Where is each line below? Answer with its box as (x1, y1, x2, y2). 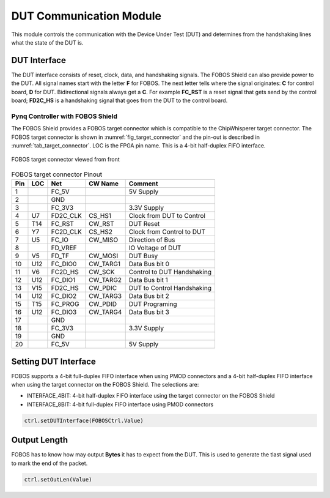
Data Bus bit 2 (128, 292, 169, 300)
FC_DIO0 (51, 260, 77, 269)
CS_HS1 (89, 212, 111, 220)
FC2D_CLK (51, 228, 82, 236)
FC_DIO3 (51, 308, 77, 316)
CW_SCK (89, 268, 115, 277)
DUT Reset (128, 220, 160, 228)
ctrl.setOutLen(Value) (24, 476, 92, 483)
